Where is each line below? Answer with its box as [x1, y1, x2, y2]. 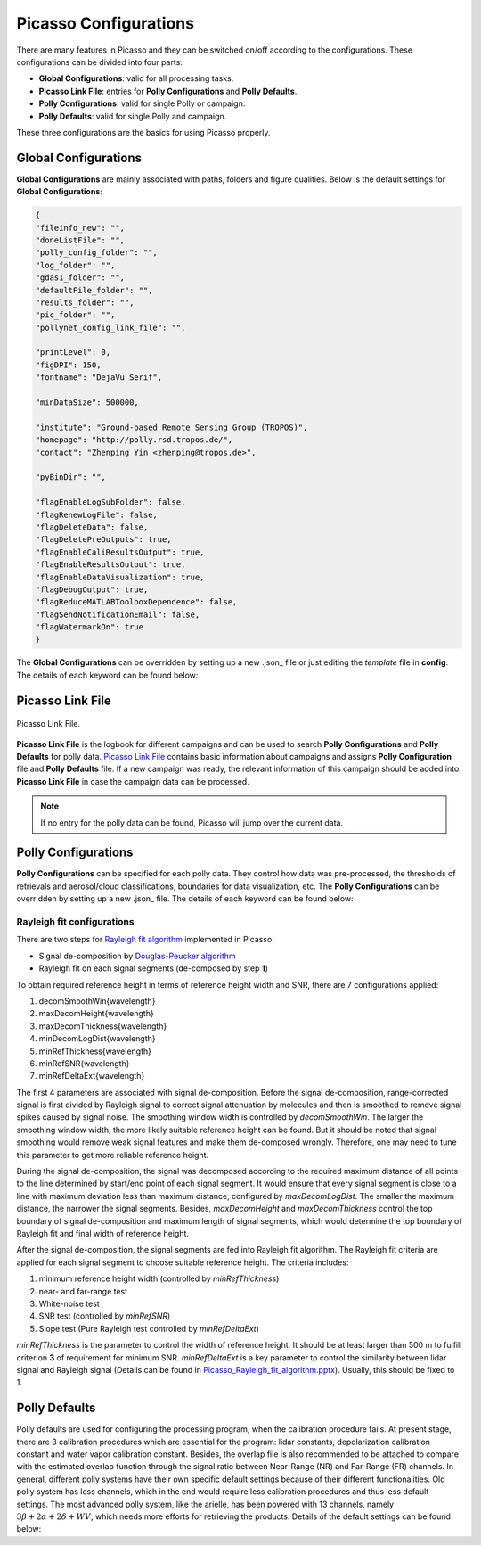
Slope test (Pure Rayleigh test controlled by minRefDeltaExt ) [38, 1323, 260, 1334]
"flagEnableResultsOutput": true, [35, 560, 186, 570]
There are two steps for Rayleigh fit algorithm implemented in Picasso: [16, 934, 275, 945]
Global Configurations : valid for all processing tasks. [38, 73, 234, 84]
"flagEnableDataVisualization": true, [35, 571, 205, 582]
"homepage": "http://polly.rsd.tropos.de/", [35, 435, 233, 445]
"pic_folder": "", [35, 310, 116, 320]
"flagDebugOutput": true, [35, 584, 149, 595]
